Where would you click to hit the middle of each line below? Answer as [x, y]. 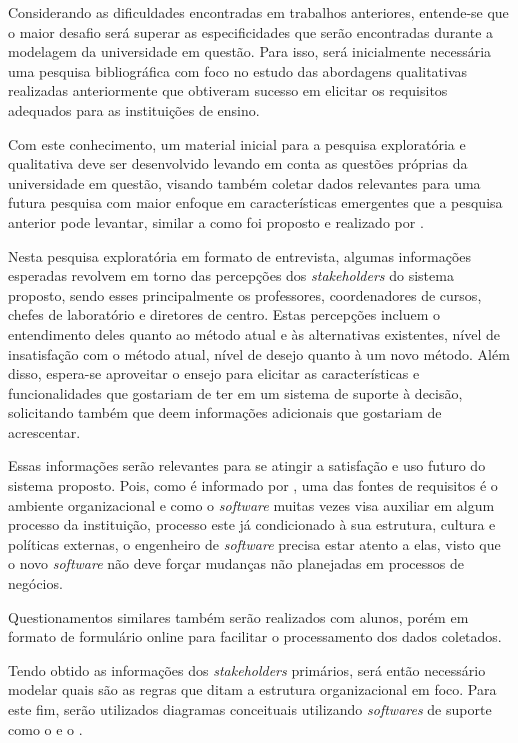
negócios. [35, 583]
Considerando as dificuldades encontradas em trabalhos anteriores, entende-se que [258, 12]
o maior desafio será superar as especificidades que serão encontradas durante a [251, 31]
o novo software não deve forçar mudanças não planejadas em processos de [236, 563]
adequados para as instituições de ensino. [134, 109]
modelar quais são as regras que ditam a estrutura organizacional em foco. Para [252, 689]
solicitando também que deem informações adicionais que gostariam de [225, 412]
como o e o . [45, 728]
